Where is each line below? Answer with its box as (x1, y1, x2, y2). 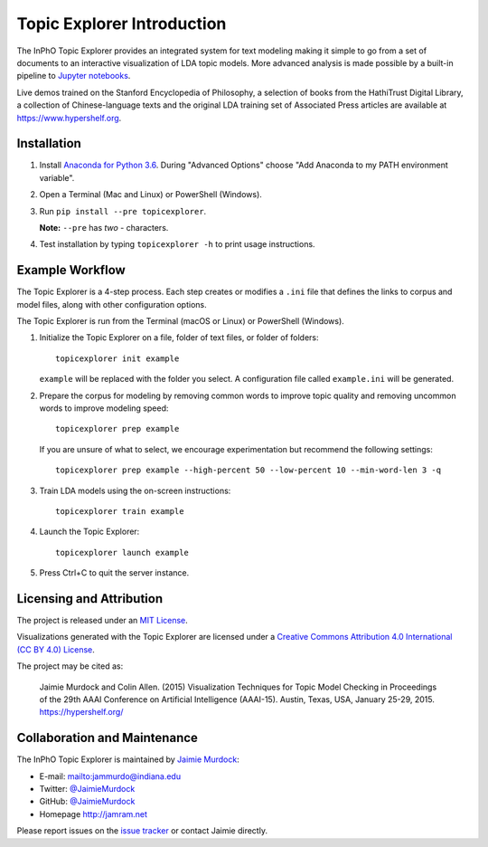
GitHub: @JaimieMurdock (39, 796, 136, 807)
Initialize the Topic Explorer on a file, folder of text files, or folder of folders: (39, 332, 319, 343)
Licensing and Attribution (16, 591, 163, 606)
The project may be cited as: (16, 661, 124, 671)
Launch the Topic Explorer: (39, 526, 140, 538)
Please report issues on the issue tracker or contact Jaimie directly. (16, 825, 268, 836)
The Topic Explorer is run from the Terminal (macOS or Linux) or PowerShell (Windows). (16, 316, 345, 327)
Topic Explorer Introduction (16, 14, 227, 33)
